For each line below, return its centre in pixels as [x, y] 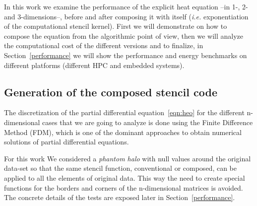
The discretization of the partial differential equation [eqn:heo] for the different [124, 112]
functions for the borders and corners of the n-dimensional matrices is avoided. [124, 187]
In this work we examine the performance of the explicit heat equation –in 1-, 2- [126, 6]
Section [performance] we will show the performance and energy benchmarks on [126, 55]
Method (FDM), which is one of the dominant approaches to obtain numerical [123, 132]
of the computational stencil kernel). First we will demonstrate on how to [116, 26]
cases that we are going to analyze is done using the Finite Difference [148, 122]
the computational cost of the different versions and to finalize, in [104, 45]
